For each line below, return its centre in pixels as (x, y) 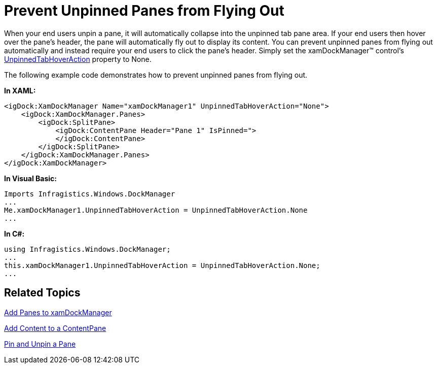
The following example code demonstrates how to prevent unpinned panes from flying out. (156, 75)
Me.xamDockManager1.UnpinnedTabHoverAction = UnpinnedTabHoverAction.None (156, 210)
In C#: (14, 233)
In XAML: (20, 90)
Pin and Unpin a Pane (40, 344)
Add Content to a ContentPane (55, 328)
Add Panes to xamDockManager (58, 312)
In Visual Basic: (30, 178)
